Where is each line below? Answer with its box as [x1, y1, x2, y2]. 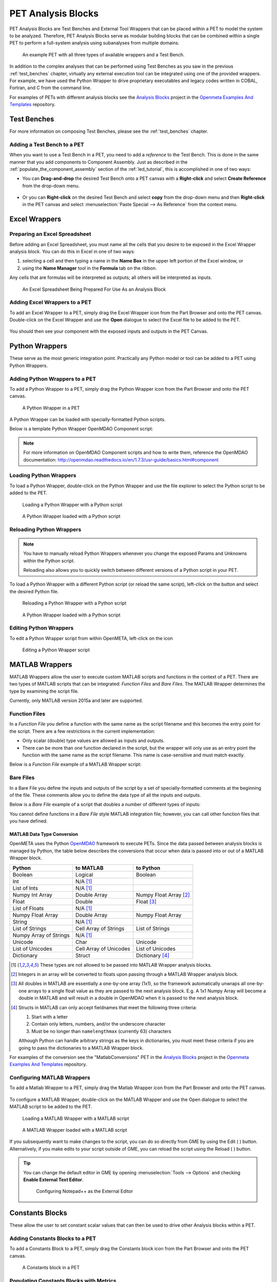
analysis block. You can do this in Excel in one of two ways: [9, 249, 135, 254]
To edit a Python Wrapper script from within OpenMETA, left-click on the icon [9, 635, 173, 641]
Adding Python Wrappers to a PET [9, 375, 96, 382]
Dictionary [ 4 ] [136, 952, 169, 959]
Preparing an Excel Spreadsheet [9, 231, 92, 238]
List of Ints [12, 885, 38, 892]
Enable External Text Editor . [23, 1176, 84, 1183]
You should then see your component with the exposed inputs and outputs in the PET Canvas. [9, 328, 208, 334]
